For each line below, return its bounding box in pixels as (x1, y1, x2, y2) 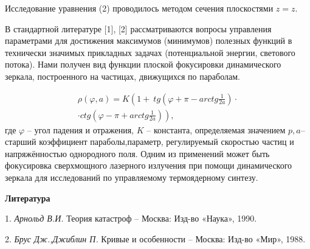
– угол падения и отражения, (27, 123, 134, 136)
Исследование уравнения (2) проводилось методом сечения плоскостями (5, 2, 274, 14)
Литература (5, 191, 50, 204)
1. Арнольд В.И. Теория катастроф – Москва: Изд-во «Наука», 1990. (5, 212, 257, 225)
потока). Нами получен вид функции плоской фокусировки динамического (5, 58, 281, 71)
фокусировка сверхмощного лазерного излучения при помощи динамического (5, 159, 292, 172)
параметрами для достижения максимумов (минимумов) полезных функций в (5, 34, 292, 47)
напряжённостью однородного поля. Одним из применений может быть (5, 147, 270, 160)
